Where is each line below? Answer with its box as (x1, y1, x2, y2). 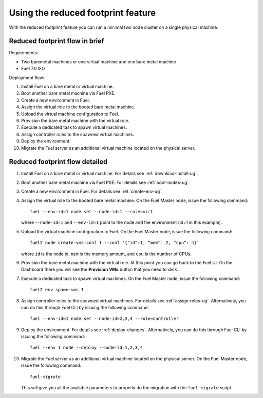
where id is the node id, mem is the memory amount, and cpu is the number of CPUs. (21, 251, 192, 257)
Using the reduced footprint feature (9, 7, 156, 18)
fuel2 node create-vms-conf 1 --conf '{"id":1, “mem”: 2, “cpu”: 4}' (30, 240, 200, 246)
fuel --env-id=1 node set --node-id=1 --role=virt (30, 209, 153, 214)
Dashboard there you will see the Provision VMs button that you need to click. (21, 266, 179, 273)
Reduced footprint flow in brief (9, 37, 104, 45)
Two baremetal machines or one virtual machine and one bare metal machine (21, 59, 176, 64)
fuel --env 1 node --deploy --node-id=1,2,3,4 (30, 345, 143, 351)
